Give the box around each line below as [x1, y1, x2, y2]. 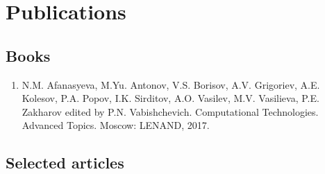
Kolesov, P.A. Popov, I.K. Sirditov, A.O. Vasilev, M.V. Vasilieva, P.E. [22, 91, 319, 105]
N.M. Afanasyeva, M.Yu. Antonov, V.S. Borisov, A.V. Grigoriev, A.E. [22, 77, 320, 92]
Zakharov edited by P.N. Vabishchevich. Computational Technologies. [22, 104, 319, 119]
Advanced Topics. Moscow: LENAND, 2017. [22, 118, 210, 132]
